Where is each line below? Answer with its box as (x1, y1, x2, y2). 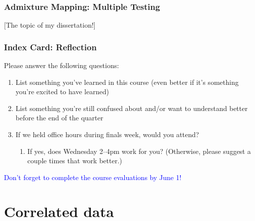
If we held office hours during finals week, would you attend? (15, 129, 199, 139)
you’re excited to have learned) (15, 86, 109, 97)
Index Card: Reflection (4, 40, 97, 53)
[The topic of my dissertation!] (4, 20, 96, 30)
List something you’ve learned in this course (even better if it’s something (15, 76, 239, 87)
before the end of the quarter (15, 112, 104, 123)
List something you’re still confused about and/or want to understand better (15, 103, 248, 113)
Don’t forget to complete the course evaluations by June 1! (4, 172, 182, 182)
